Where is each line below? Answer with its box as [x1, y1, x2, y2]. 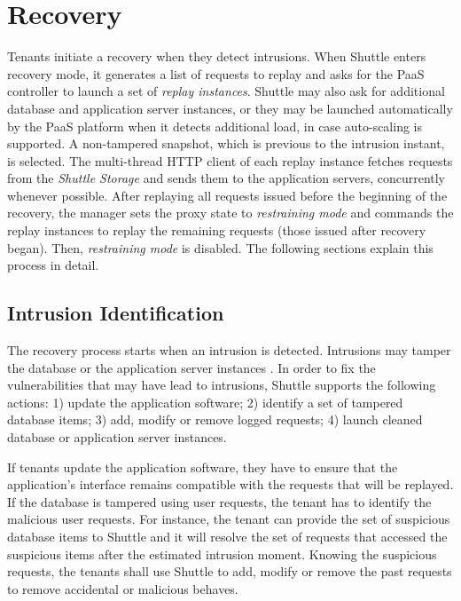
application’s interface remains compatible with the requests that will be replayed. [7, 475, 454, 494]
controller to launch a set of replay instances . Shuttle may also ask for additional [7, 82, 445, 100]
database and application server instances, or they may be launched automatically [7, 99, 453, 117]
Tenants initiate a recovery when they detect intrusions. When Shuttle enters [7, 47, 426, 66]
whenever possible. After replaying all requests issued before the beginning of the [7, 186, 448, 204]
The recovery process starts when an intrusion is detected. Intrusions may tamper [7, 341, 451, 360]
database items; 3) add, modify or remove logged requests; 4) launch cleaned [7, 410, 423, 429]
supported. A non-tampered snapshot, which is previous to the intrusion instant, [7, 134, 445, 153]
